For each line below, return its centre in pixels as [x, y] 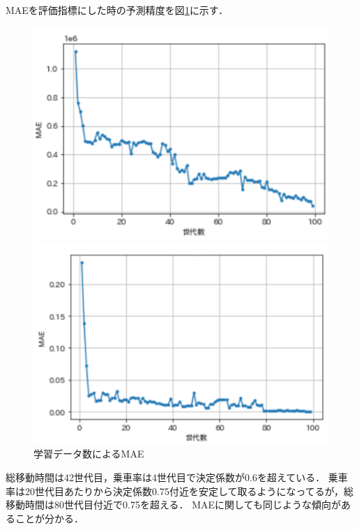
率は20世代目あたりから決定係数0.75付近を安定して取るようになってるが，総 [179, 491]
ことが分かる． [49, 518]
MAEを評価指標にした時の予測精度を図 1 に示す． [117, 10]
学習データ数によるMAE [89, 454]
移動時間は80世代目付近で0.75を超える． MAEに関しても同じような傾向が [173, 505]
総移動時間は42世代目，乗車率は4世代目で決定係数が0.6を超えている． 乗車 [177, 477]
